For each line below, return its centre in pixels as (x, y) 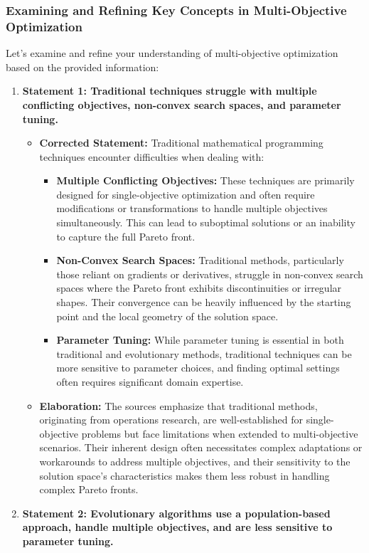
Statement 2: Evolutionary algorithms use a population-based (176, 513)
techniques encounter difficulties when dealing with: (152, 156)
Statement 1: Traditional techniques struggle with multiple (170, 91)
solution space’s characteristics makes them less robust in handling (184, 475)
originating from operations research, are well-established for (171, 420)
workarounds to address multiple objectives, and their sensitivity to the (195, 461)
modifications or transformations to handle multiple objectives (192, 208)
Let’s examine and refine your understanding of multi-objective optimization (172, 53)
